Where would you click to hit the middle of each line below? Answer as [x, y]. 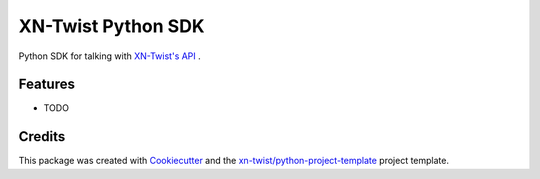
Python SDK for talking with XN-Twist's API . [110, 56]
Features [46, 84]
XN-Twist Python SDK [111, 26]
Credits [42, 136]
